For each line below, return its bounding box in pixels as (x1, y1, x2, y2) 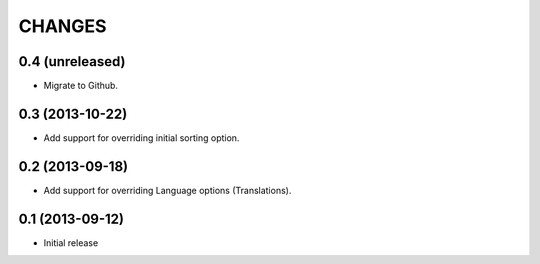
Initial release (43, 236, 99, 249)
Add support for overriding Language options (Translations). (43, 184, 292, 196)
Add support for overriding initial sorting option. (43, 131, 240, 144)
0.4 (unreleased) (18, 53, 126, 70)
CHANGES (18, 15, 107, 37)
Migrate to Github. (43, 80, 119, 92)
